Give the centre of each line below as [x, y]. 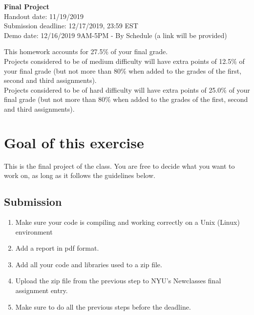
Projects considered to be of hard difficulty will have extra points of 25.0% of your [127, 89]
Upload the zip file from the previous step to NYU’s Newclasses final [118, 281]
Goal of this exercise [74, 142]
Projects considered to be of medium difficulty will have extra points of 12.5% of [124, 61]
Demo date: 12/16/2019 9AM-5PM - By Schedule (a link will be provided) [116, 35]
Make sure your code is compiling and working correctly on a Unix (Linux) [127, 222]
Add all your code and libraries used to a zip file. [89, 264]
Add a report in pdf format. [57, 248]
